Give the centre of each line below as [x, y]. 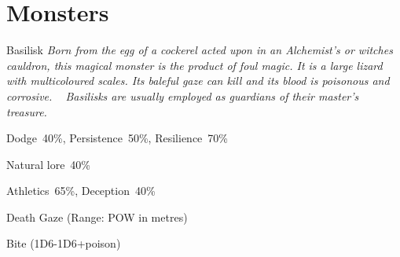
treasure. [27, 111]
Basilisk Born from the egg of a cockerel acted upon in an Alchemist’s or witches [200, 50]
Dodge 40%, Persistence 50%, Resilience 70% [117, 138]
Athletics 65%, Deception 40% [81, 191]
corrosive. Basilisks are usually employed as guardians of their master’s [183, 95]
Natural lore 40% [49, 164]
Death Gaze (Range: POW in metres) [97, 217]
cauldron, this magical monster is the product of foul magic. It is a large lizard [194, 65]
